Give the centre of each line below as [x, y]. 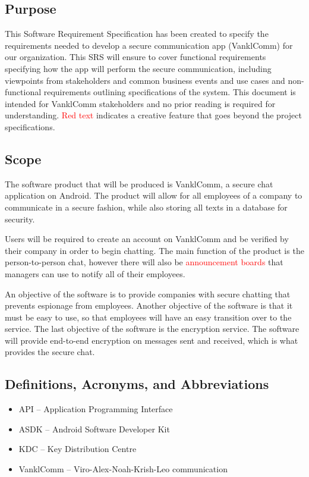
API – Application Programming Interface [96, 409]
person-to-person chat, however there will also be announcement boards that [144, 262]
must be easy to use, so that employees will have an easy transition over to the [148, 317]
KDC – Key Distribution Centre [78, 449]
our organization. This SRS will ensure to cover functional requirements [135, 57]
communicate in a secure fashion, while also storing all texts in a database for [146, 207]
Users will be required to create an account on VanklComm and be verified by [147, 239]
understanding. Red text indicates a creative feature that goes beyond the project [153, 115]
